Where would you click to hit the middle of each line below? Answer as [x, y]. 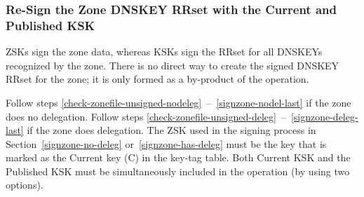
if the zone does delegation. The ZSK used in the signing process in [171, 130]
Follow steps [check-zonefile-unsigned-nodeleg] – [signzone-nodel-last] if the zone [178, 102]
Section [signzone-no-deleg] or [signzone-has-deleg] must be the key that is [166, 143]
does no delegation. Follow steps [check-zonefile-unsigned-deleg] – [146, 116]
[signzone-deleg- [324, 116]
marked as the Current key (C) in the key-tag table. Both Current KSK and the [178, 157]
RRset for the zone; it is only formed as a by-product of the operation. [157, 79]
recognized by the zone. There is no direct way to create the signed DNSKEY [173, 65]
